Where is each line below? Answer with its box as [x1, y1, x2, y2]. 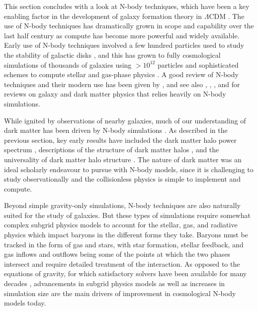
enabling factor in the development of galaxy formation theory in [4, 10, 202, 21]
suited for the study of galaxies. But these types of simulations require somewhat [4, 209, 251, 220]
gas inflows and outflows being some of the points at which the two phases [4, 249, 231, 259]
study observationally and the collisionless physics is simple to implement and [4, 174, 241, 184]
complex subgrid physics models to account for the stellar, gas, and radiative [4, 219, 238, 230]
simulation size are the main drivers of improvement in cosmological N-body [4, 288, 236, 298]
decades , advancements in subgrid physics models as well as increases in [4, 278, 225, 289]
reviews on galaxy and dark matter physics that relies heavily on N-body [4, 89, 226, 99]
